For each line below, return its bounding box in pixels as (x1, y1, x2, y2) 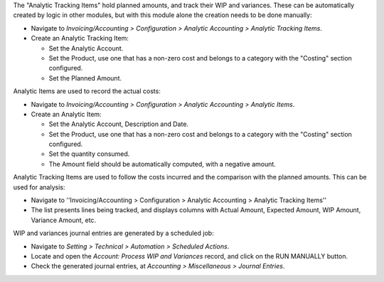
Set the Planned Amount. (48, 73, 122, 82)
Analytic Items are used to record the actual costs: (13, 87, 161, 95)
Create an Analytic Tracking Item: (31, 34, 129, 43)
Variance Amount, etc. (31, 216, 96, 224)
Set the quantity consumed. (48, 150, 130, 158)
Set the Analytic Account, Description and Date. (48, 120, 188, 128)
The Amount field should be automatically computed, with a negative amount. (48, 160, 277, 168)
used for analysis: (13, 182, 65, 192)
